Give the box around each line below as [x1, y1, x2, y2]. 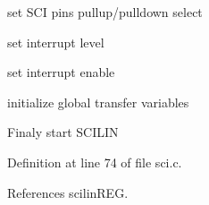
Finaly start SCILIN [7, 123, 119, 141]
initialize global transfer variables [7, 92, 189, 111]
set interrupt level [7, 32, 104, 51]
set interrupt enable [7, 63, 115, 81]
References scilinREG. [7, 183, 129, 201]
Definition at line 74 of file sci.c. [7, 152, 182, 171]
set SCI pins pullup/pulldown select [7, 3, 203, 21]
